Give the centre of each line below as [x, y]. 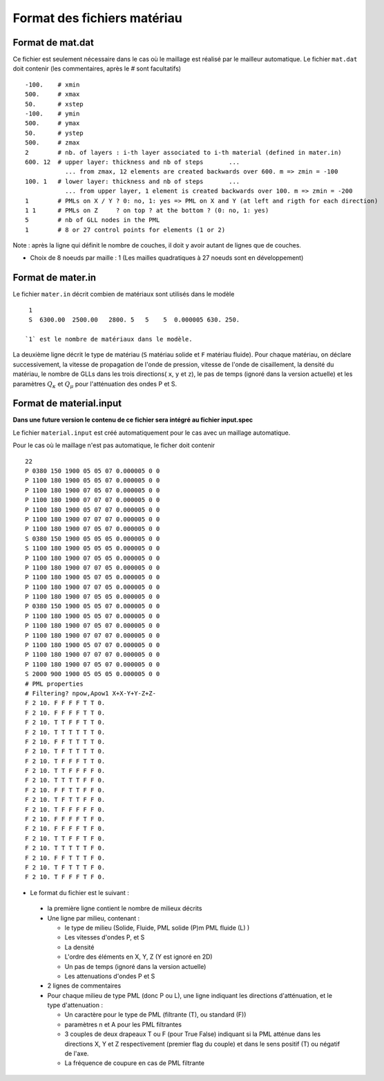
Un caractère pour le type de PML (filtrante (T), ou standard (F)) [155, 1015]
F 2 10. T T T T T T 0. [65, 732]
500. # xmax [52, 94]
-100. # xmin [52, 84]
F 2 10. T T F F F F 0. [65, 771]
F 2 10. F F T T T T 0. [65, 742]
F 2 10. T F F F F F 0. [65, 809]
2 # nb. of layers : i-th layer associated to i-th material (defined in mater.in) [183, 152]
